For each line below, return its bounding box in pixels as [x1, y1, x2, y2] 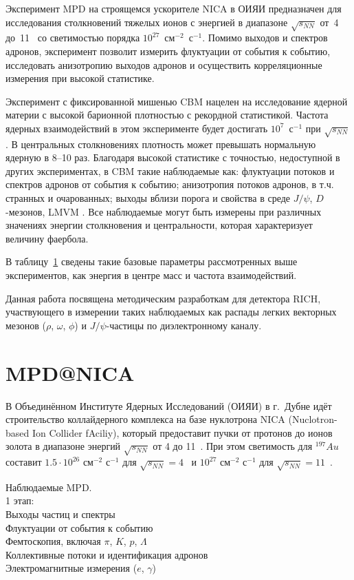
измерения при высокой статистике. [5, 71, 155, 85]
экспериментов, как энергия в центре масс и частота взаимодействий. [5, 268, 297, 282]
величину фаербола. [5, 231, 89, 245]
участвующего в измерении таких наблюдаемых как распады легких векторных [5, 304, 337, 319]
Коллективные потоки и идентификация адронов [5, 547, 208, 561]
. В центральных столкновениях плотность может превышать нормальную [5, 136, 316, 151]
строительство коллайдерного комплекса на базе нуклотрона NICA [5, 412, 285, 426]
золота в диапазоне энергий [5, 439, 121, 453]
